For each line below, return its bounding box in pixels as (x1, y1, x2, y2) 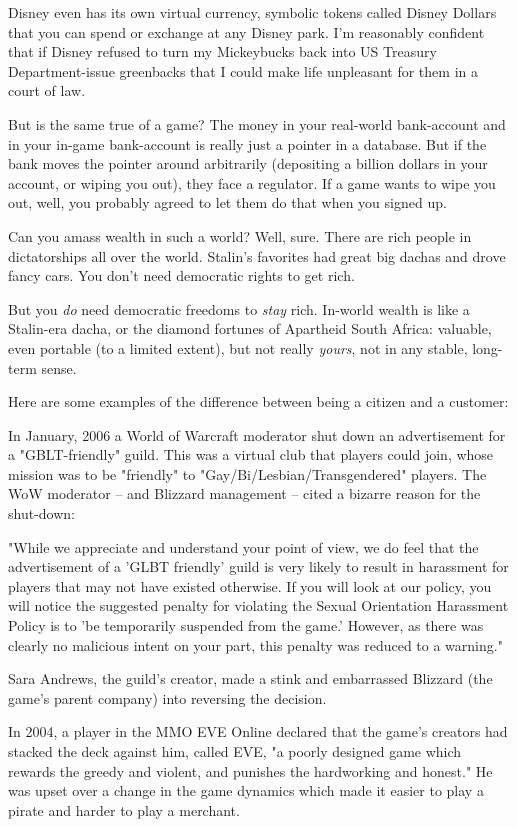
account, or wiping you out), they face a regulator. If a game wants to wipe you (8, 172, 496, 193)
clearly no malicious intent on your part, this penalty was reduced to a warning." (8, 634, 503, 655)
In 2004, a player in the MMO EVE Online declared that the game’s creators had (8, 721, 508, 742)
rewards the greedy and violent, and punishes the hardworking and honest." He (8, 760, 493, 781)
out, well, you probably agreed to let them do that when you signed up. (8, 192, 447, 213)
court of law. (8, 80, 86, 101)
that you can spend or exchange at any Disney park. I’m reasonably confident (8, 21, 485, 42)
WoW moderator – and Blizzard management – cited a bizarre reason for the (8, 483, 481, 504)
